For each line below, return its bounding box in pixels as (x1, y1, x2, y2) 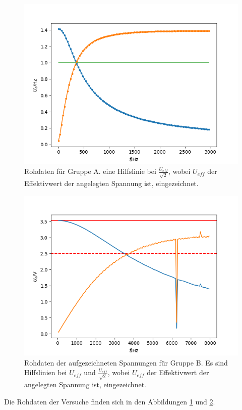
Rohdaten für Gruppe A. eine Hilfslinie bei (24, 166, 156, 176)
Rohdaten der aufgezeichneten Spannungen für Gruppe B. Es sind (24, 357, 228, 368)
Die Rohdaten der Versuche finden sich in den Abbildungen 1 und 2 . (4, 396, 215, 406)
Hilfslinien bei (24, 367, 67, 378)
